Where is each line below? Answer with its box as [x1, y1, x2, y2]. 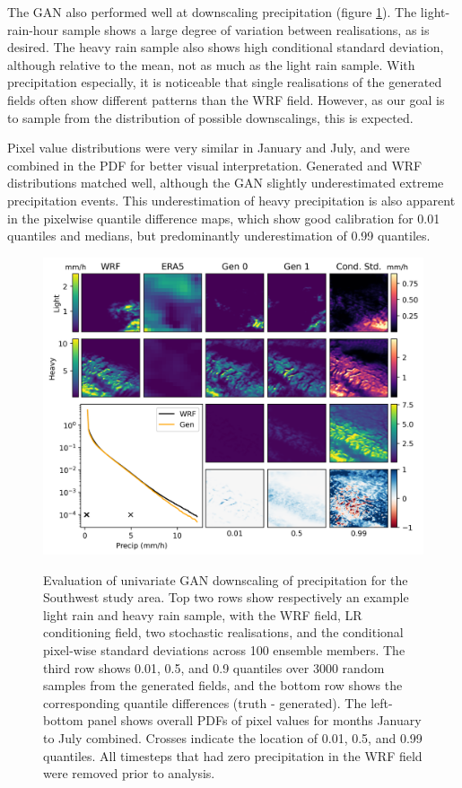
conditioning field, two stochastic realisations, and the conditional [43, 623, 404, 642]
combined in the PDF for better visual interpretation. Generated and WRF [7, 155, 423, 174]
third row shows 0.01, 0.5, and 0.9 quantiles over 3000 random [43, 658, 385, 677]
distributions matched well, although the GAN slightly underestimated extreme [7, 173, 444, 192]
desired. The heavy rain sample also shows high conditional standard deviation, [7, 38, 444, 57]
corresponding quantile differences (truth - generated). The [43, 693, 367, 712]
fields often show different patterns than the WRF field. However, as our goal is [7, 90, 445, 109]
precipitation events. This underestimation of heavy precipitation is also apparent [7, 190, 456, 209]
